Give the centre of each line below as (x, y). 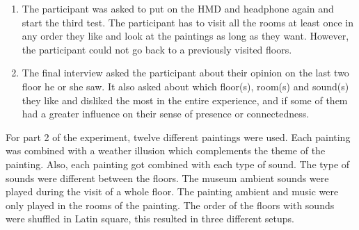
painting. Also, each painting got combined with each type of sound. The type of (178, 164)
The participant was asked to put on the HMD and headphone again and (178, 8)
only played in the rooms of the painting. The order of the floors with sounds (170, 205)
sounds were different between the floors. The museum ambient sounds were (167, 178)
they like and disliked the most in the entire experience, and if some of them (185, 100)
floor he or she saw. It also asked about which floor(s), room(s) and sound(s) (185, 86)
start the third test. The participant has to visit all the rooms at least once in (188, 22)
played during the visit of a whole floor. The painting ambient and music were (172, 191)
